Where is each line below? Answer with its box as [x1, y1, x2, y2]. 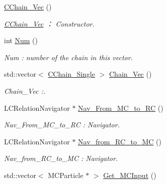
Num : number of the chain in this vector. [4, 52, 133, 62]
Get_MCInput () [103, 169, 156, 180]
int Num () [4, 35, 38, 46]
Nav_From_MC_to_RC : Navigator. [4, 119, 120, 130]
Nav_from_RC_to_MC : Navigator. [4, 153, 118, 163]
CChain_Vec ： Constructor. [4, 18, 95, 29]
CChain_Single [48, 69, 95, 79]
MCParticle [48, 169, 83, 180]
